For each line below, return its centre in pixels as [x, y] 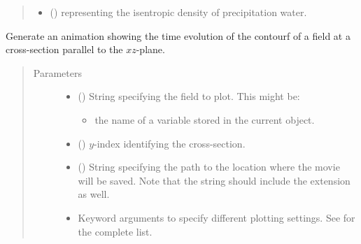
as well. [94, 194]
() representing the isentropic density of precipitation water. [178, 12]
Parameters [57, 72]
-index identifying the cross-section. [170, 143]
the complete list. [115, 231]
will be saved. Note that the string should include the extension [214, 180]
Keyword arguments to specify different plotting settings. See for [217, 217]
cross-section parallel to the [64, 49]
